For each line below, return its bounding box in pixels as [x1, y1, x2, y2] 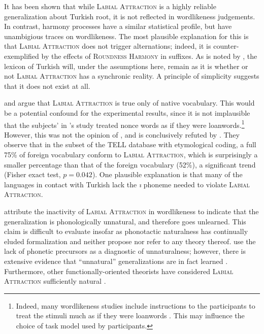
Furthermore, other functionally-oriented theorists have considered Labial [4, 265, 234, 276]
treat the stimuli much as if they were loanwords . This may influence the [16, 310, 245, 321]
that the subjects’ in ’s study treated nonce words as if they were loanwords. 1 [4, 118, 245, 130]
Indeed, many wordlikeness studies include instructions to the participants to [16, 300, 255, 311]
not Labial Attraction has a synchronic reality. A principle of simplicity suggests [4, 71, 259, 81]
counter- [213, 41, 239, 51]
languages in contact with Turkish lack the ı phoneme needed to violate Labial [4, 179, 250, 189]
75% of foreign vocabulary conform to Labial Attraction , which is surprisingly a [4, 149, 258, 159]
